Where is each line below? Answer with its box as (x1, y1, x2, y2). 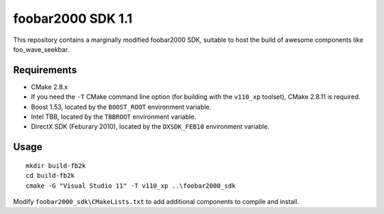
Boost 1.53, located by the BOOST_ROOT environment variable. (31, 102, 212, 111)
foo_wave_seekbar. (13, 45, 70, 53)
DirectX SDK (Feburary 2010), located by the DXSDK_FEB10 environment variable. (31, 122, 270, 131)
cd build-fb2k (26, 171, 75, 180)
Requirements (13, 64, 78, 76)
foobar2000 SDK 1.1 (13, 11, 133, 26)
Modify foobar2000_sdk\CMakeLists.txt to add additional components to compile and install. (13, 197, 299, 205)
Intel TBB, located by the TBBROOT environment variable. (31, 112, 197, 121)
